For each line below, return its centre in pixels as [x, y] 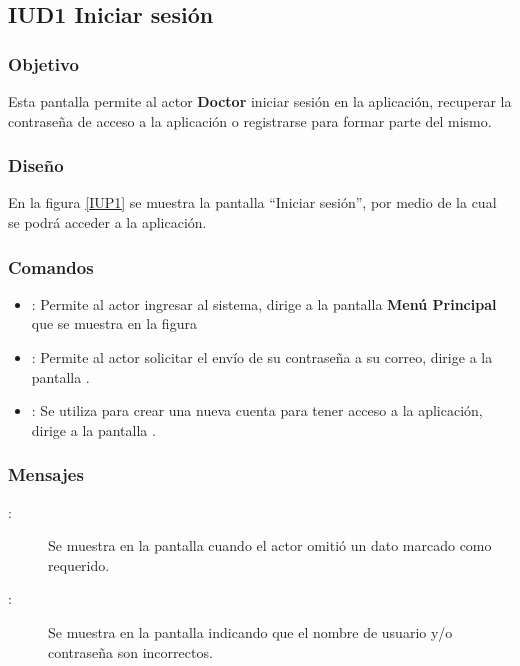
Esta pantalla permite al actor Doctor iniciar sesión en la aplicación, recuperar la [260, 101]
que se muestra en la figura [114, 323]
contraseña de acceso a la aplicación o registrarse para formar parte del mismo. [250, 120]
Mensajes [46, 474]
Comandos [51, 266]
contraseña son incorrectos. [130, 651]
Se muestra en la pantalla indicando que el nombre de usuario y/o [250, 631]
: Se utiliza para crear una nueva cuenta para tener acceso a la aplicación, [257, 410]
